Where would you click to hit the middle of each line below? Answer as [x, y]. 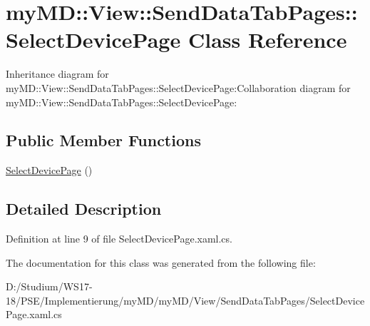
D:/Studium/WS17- [49, 286]
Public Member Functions [103, 140]
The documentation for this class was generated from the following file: [161, 262]
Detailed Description [84, 209]
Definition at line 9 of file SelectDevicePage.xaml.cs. [119, 239]
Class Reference [267, 40]
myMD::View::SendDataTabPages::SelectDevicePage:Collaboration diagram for [178, 87]
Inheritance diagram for [57, 74]
